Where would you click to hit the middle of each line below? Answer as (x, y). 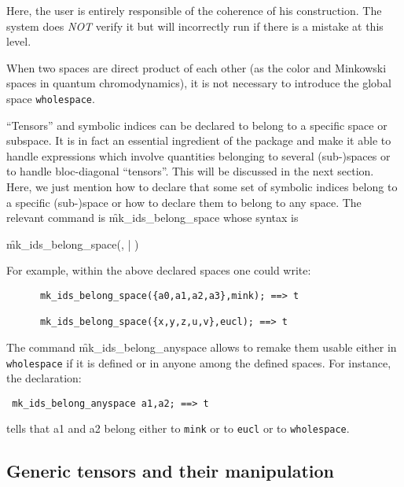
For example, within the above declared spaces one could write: (159, 270)
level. (19, 41)
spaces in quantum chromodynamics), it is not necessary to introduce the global (199, 83)
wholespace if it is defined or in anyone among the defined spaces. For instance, (199, 362)
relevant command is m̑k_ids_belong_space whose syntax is (152, 218)
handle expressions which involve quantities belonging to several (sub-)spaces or (198, 155)
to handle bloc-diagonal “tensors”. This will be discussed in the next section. (190, 171)
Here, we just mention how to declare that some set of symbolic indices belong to (202, 186)
